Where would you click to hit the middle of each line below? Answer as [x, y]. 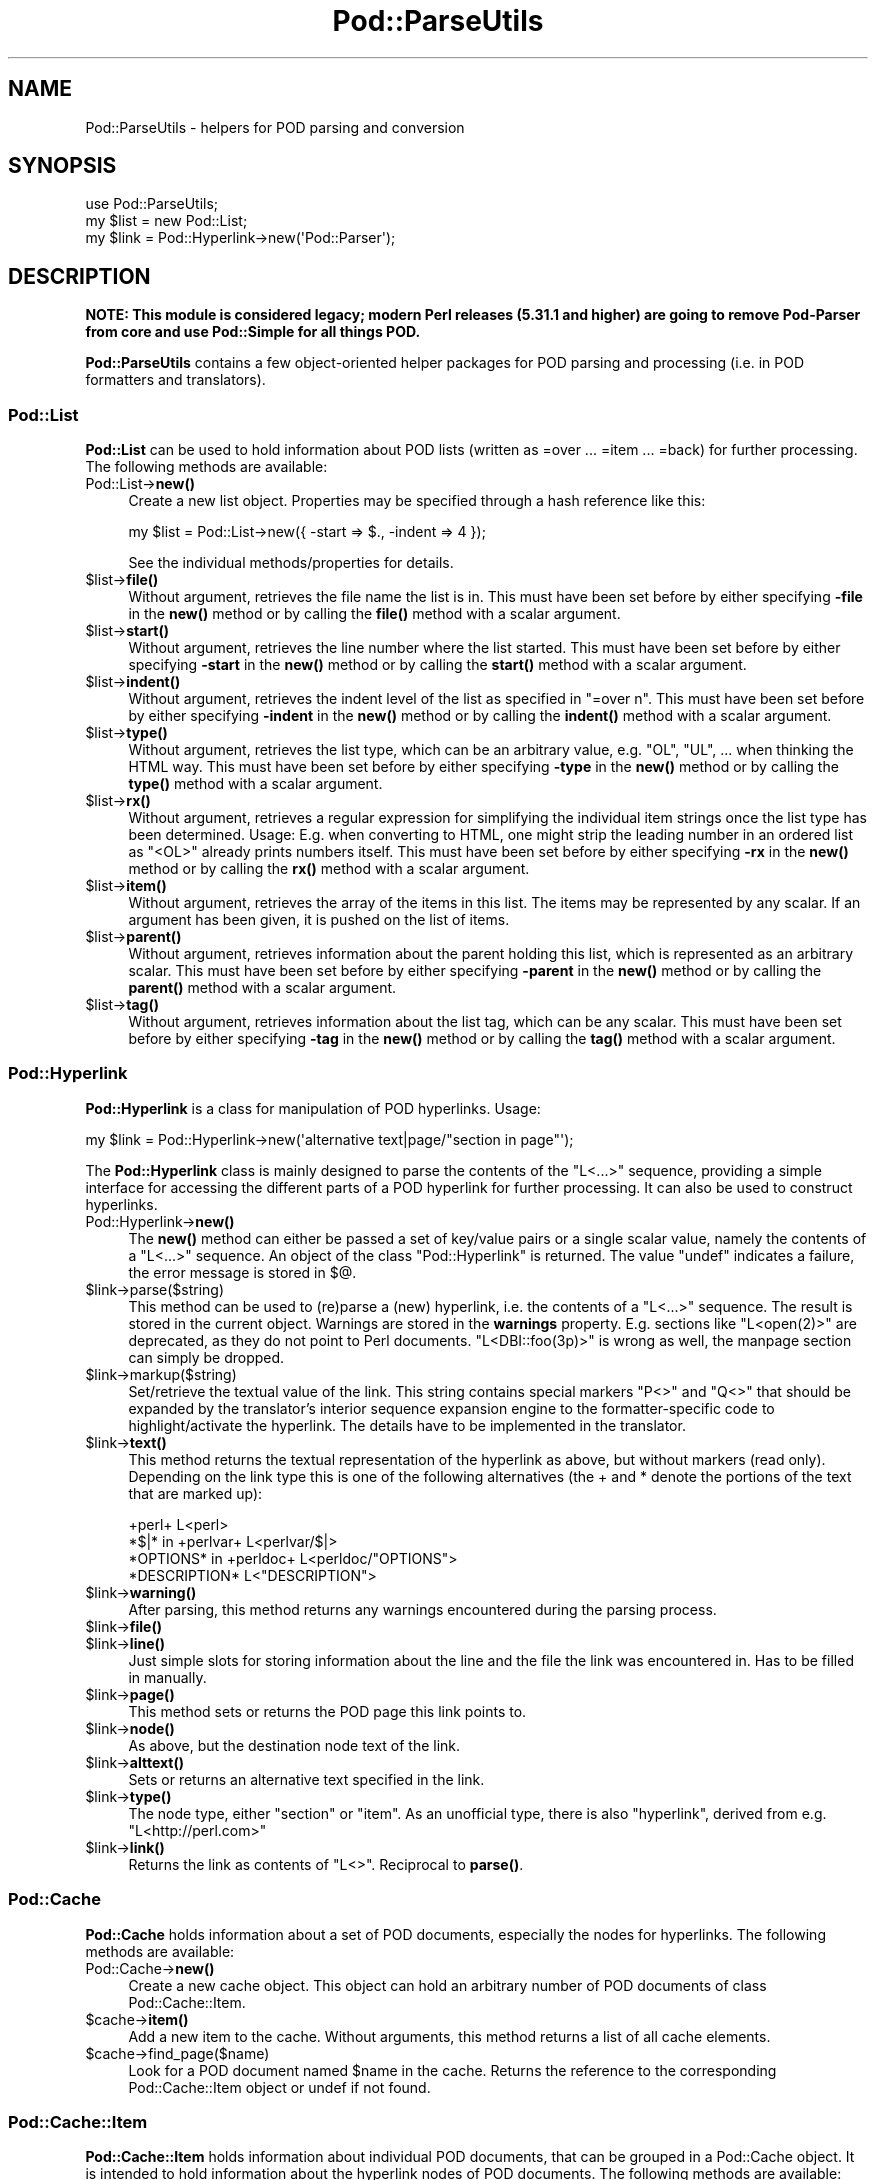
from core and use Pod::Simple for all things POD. [253, 332]
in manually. [167, 1677]
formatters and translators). [175, 380]
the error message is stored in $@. [242, 1272]
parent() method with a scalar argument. [262, 988]
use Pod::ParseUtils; [152, 204]
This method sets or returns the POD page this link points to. [327, 1711]
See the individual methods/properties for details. [291, 563]
